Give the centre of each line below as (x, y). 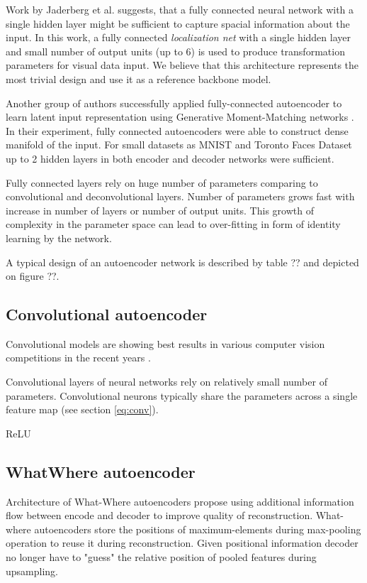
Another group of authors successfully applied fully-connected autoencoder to (174, 103)
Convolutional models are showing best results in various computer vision (165, 343)
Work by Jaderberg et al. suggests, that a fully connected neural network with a (180, 9)
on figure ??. (33, 276)
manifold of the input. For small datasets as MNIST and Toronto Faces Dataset (179, 145)
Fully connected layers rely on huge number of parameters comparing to (162, 182)
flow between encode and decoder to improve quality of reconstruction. (159, 515)
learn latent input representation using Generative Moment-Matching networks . (180, 117)
